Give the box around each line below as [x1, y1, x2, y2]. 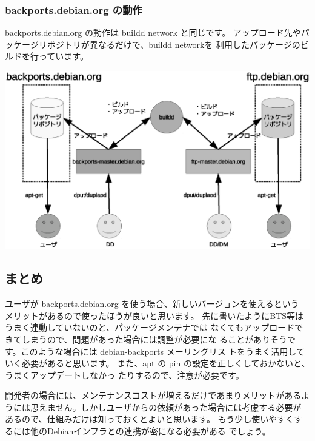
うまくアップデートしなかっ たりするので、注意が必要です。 [5, 368, 244, 381]
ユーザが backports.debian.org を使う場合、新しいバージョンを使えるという [5, 297, 299, 310]
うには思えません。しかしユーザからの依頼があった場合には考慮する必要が [5, 400, 302, 413]
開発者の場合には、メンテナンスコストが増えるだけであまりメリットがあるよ [5, 389, 310, 402]
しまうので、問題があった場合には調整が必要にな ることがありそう [21, 332, 288, 345]
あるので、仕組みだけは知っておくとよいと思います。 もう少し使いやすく [5, 412, 294, 425]
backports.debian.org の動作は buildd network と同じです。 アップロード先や [5, 26, 301, 39]
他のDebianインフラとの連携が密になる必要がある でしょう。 [30, 425, 271, 437]
